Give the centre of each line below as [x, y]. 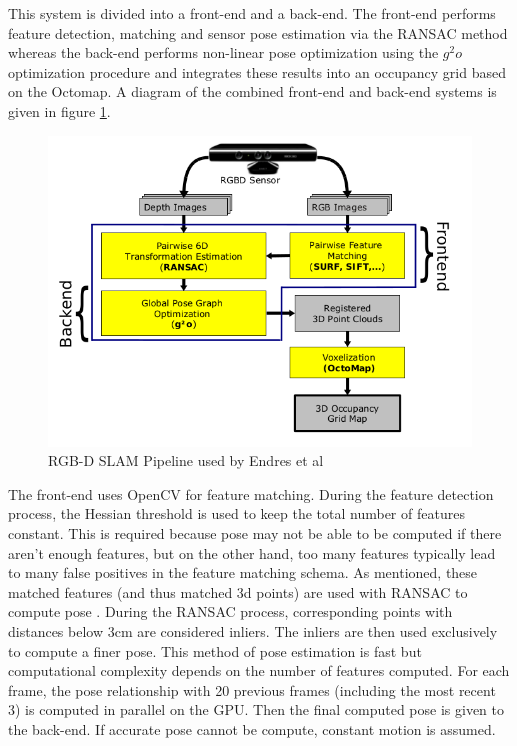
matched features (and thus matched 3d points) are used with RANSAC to [238, 591]
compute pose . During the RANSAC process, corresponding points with [230, 611]
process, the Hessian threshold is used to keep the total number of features [236, 513]
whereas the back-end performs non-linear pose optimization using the [223, 52]
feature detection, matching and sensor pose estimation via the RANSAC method [258, 32]
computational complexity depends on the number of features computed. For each [259, 670]
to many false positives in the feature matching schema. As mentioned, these [243, 572]
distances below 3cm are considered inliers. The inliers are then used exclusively [253, 630]
